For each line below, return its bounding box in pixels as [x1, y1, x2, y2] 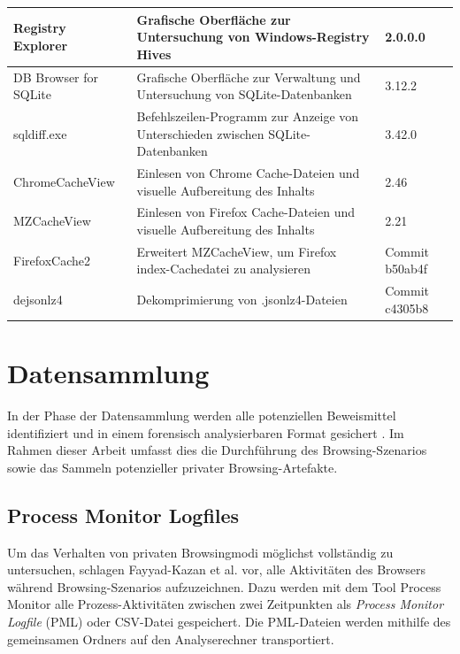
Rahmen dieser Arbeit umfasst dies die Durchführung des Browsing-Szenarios [7, 441, 427, 459]
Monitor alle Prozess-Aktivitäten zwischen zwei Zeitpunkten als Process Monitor [7, 595, 444, 613]
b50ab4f [385, 259, 428, 278]
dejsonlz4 [13, 290, 63, 309]
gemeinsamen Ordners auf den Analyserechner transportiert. [7, 629, 334, 648]
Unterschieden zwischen [136, 124, 264, 142]
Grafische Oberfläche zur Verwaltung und [136, 67, 361, 86]
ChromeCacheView [13, 172, 115, 190]
